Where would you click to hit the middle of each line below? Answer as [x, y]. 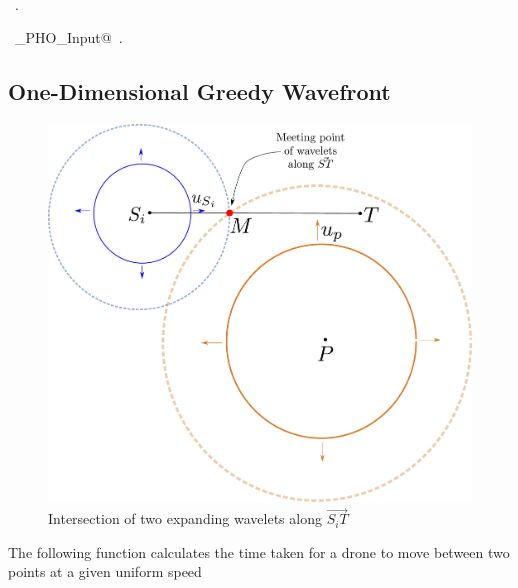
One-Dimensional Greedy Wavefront [199, 91]
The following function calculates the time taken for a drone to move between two [259, 551]
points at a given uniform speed [105, 571]
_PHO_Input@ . [68, 37]
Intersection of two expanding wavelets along [185, 518]
